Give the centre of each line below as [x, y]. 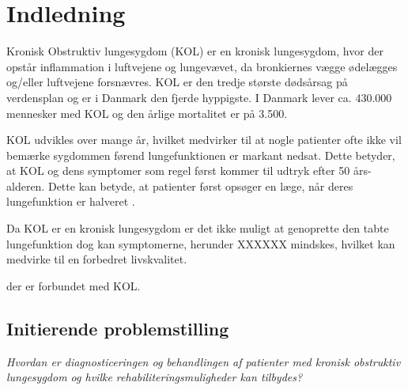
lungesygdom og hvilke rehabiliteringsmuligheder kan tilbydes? [155, 377]
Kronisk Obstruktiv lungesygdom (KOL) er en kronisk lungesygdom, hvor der [195, 51]
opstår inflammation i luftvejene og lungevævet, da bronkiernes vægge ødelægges [202, 66]
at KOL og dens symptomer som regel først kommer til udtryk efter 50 [178, 170]
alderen [24, 186]
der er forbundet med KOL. [74, 285]
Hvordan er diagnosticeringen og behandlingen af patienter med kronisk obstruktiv [204, 361]
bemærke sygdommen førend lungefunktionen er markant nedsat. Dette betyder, [201, 155]
